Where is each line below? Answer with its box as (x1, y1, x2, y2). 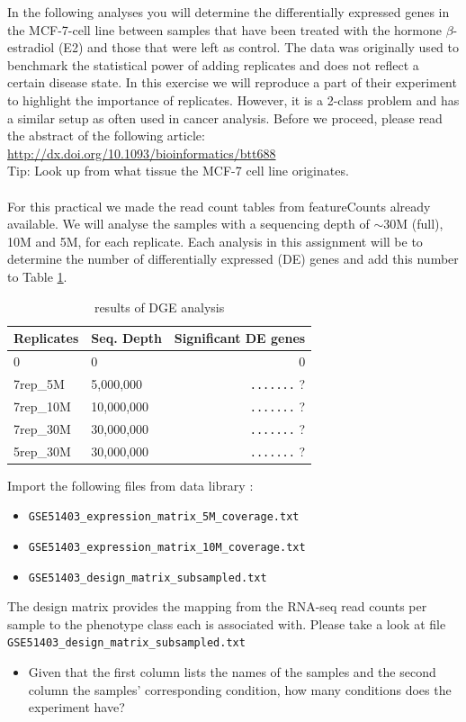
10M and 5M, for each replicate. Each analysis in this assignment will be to (7, 231, 423, 250)
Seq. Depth (91, 329, 162, 347)
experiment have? (28, 698, 125, 717)
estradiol (7, 38, 55, 57)
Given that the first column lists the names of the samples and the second (28, 663, 436, 681)
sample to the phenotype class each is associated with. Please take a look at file (7, 614, 446, 633)
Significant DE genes (174, 329, 306, 347)
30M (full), (383, 214, 444, 233)
